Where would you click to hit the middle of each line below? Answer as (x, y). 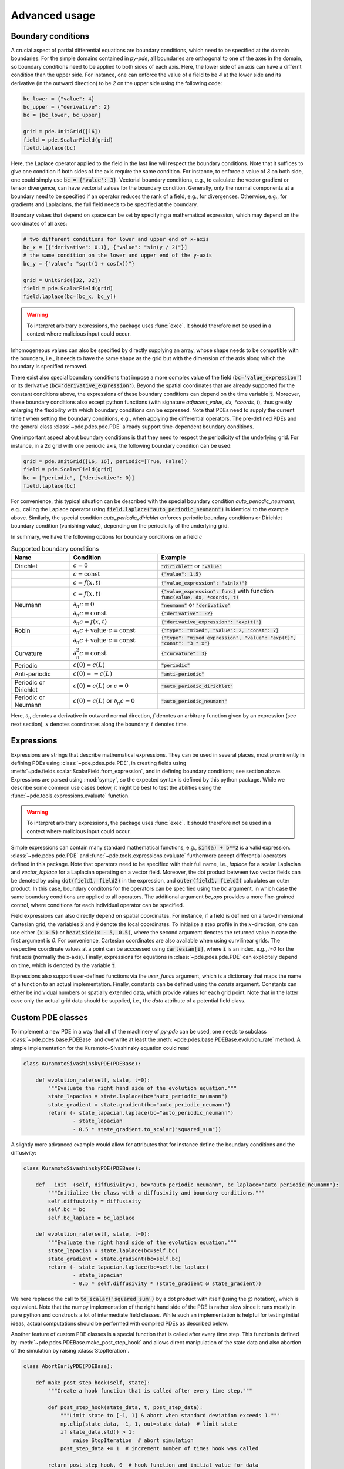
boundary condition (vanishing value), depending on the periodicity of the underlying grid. (120, 526)
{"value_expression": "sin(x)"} (204, 583)
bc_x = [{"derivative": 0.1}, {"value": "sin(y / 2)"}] (105, 247)
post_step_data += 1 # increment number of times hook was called (159, 1448)
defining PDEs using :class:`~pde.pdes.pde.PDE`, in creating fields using (99, 763)
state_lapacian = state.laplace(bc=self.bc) (113, 1251)
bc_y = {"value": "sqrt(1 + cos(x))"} (79, 264)
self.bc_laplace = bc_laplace (91, 1218)
